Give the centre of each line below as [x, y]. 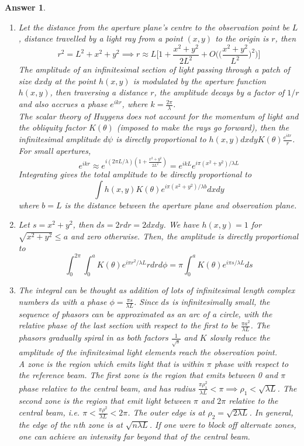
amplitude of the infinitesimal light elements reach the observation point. [148, 352]
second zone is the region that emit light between [105, 400]
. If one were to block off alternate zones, [223, 424]
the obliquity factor [52, 127]
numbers [33, 302]
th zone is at [100, 424]
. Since [146, 302]
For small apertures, [55, 150]
